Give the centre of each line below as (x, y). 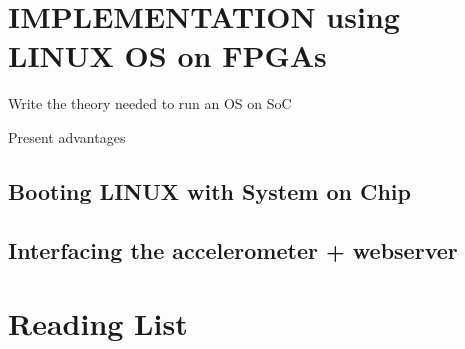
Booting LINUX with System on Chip (209, 190)
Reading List (98, 323)
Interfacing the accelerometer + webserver (233, 249)
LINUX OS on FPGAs (167, 55)
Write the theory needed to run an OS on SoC (150, 103)
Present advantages (67, 136)
